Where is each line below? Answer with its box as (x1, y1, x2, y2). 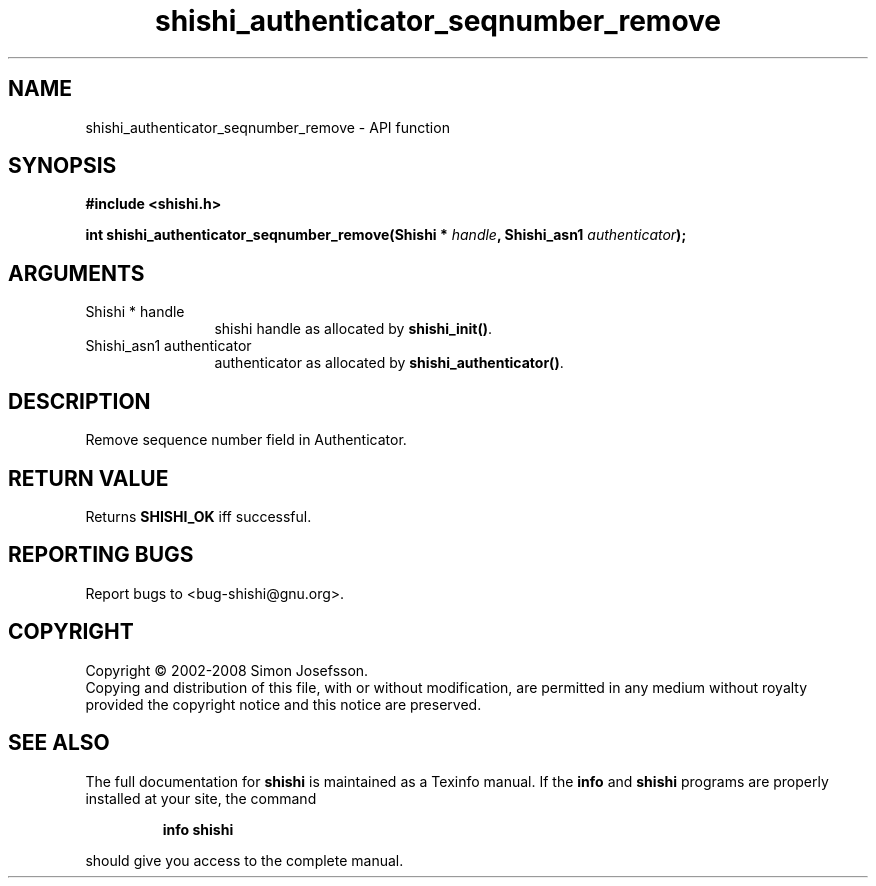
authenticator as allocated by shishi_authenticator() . (214, 354, 564, 372)
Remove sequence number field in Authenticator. (85, 431, 407, 449)
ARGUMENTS (8, 260, 145, 286)
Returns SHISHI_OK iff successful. (85, 507, 312, 525)
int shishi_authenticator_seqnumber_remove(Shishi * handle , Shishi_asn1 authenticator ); (85, 226, 687, 244)
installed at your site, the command (85, 789, 317, 807)
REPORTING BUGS (8, 542, 194, 568)
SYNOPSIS (8, 153, 117, 179)
